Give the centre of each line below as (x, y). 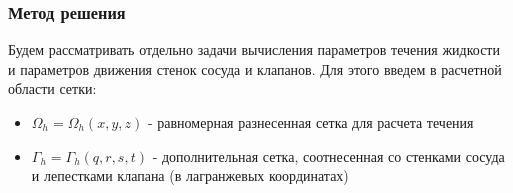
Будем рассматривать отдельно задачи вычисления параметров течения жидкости (254, 49)
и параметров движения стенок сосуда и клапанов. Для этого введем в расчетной (255, 68)
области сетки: (52, 88)
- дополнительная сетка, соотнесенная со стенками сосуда (328, 155)
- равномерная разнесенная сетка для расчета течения (310, 122)
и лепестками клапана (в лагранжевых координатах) (190, 175)
